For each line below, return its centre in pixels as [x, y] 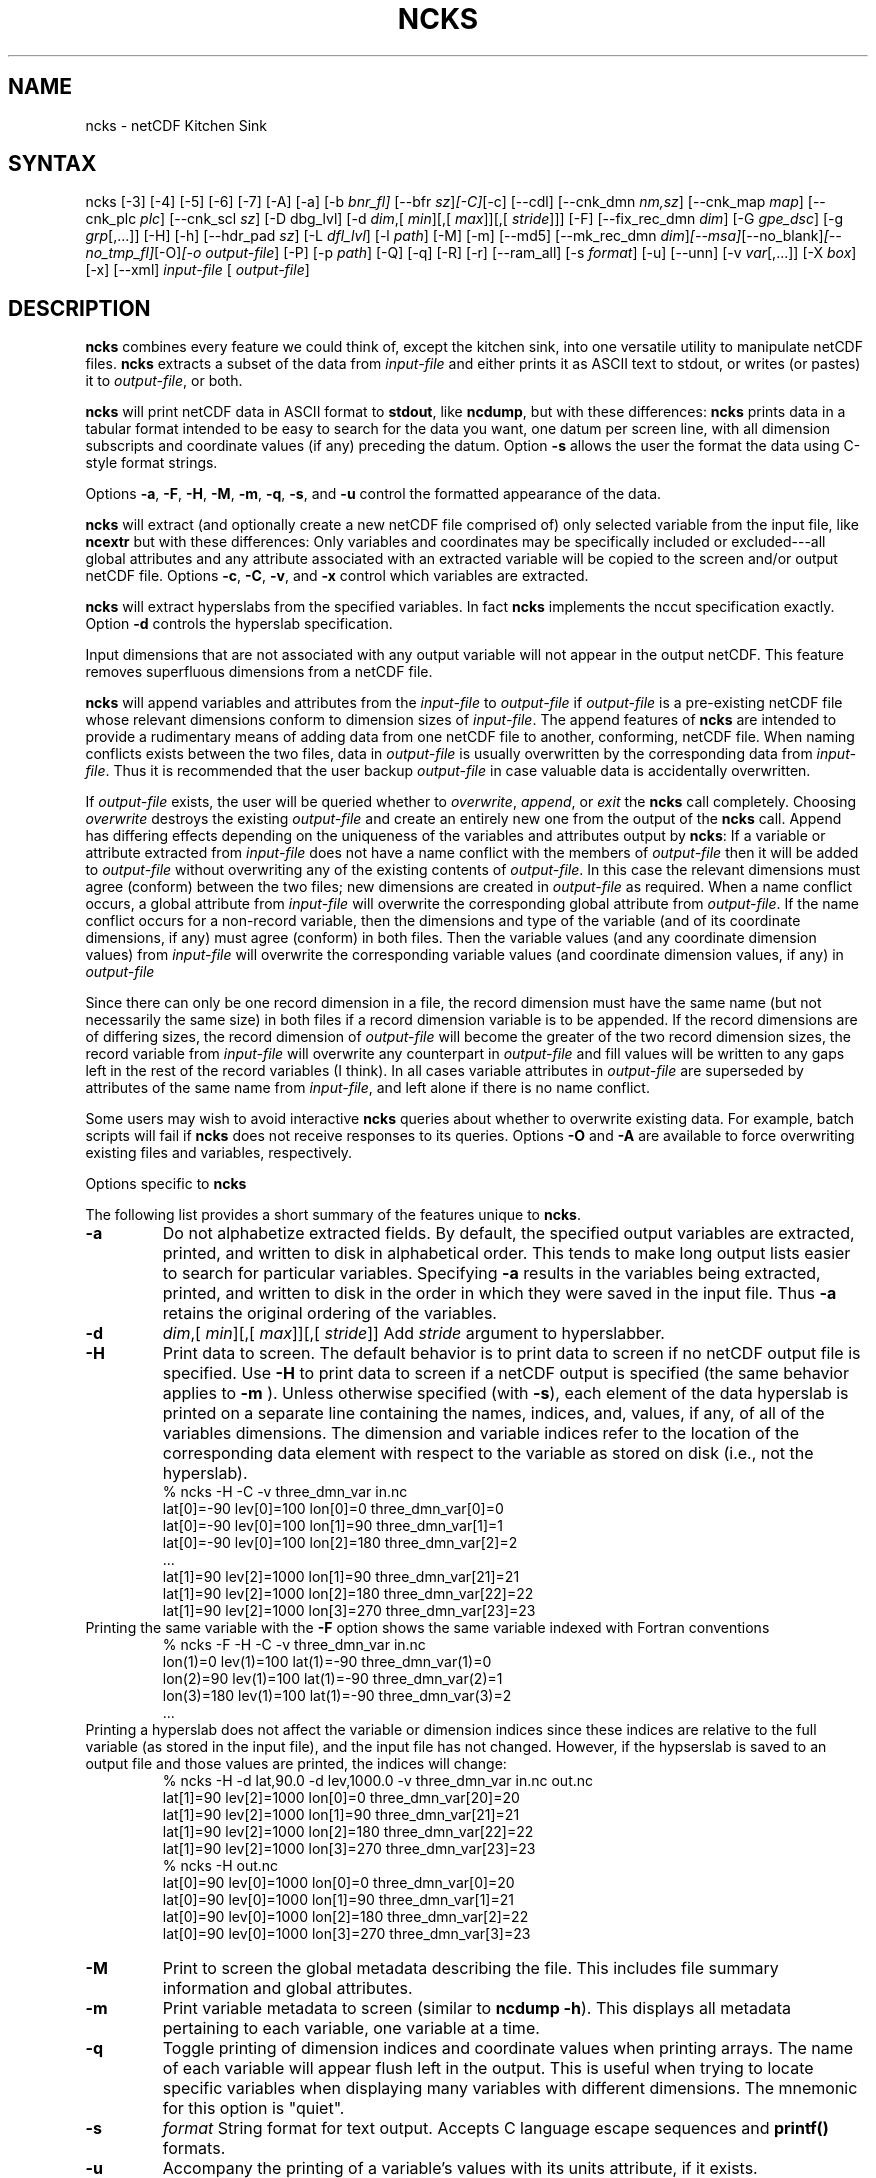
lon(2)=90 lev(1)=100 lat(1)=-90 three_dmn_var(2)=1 [332, 1679]
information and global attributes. [287, 1988]
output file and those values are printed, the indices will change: [296, 1764]
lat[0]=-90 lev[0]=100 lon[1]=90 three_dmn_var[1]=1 [333, 1526]
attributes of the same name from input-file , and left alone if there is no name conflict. [367, 1088]
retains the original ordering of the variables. [329, 1313]
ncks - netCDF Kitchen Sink [176, 125]
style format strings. [151, 463]
